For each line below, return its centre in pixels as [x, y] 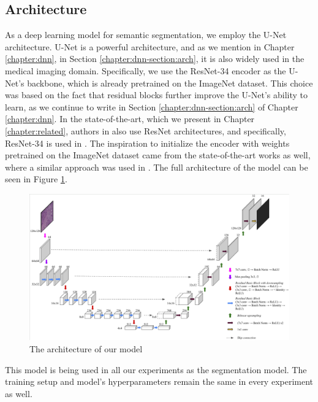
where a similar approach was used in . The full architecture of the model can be [157, 167]
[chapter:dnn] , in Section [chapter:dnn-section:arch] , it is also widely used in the [155, 59]
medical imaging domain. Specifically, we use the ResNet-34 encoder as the [146, 70]
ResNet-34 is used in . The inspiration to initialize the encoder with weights [147, 143]
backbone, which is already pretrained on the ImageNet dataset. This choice [170, 83]
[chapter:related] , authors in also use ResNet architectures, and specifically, [146, 130]
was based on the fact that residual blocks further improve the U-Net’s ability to [157, 95]
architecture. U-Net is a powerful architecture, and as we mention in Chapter [150, 46]
